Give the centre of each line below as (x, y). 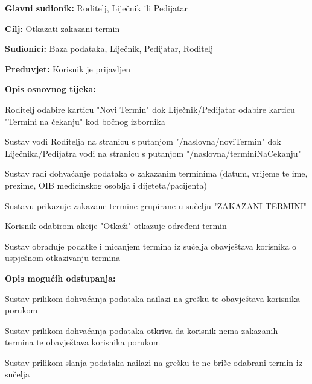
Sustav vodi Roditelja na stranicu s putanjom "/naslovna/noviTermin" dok (143, 141)
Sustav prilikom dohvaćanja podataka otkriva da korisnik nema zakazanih (142, 330)
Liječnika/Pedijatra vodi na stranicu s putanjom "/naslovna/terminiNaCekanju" (153, 153)
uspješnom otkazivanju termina (63, 258)
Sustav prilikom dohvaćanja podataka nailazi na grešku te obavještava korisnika (153, 298)
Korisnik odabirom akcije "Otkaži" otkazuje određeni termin (116, 226)
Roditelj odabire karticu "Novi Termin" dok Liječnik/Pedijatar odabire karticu (150, 109)
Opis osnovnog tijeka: (50, 89)
